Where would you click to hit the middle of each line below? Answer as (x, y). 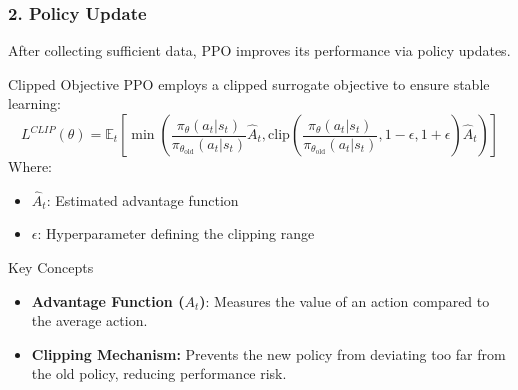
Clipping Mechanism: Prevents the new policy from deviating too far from (268, 353)
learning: (34, 103)
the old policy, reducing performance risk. (159, 373)
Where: (30, 166)
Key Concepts (51, 267)
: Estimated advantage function (142, 199)
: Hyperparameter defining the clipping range (176, 233)
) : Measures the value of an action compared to (344, 300)
